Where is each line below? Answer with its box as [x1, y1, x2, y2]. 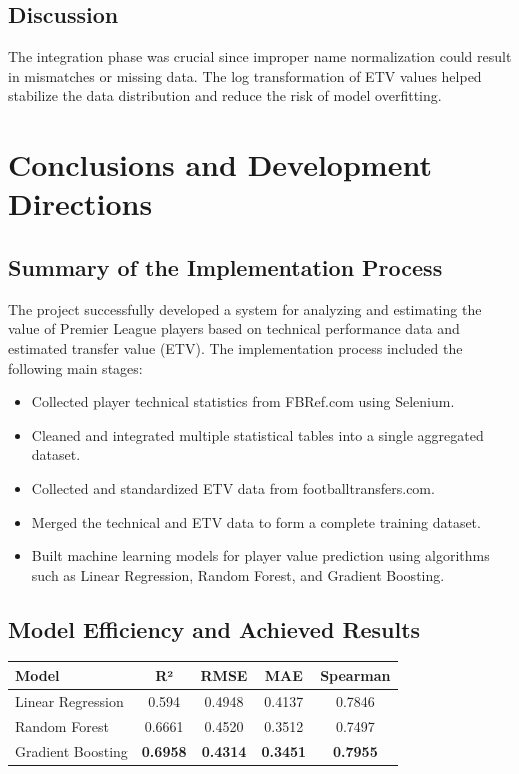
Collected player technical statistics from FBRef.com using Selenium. [31, 391, 455, 412]
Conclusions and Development [8, 144, 432, 185]
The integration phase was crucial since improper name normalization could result [8, 46, 512, 67]
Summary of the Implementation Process [8, 251, 443, 282]
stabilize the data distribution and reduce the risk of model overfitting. [8, 85, 442, 106]
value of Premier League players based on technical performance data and [8, 318, 460, 339]
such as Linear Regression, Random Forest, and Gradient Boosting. [31, 564, 445, 585]
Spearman [320, 664, 391, 685]
